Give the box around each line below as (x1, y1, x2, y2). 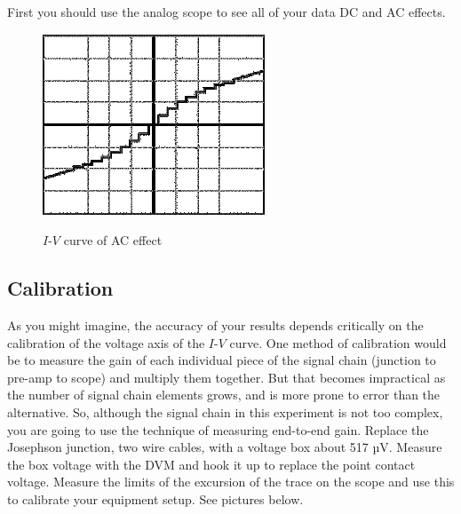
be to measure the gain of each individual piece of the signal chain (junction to (7, 351, 436, 369)
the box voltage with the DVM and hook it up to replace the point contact (7, 455, 416, 473)
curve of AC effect (63, 231, 163, 249)
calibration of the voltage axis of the (7, 333, 205, 352)
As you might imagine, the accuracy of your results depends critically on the (7, 315, 424, 334)
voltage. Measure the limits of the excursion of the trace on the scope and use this (7, 472, 455, 491)
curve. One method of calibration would (229, 333, 447, 352)
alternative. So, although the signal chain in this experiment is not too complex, (7, 402, 443, 421)
